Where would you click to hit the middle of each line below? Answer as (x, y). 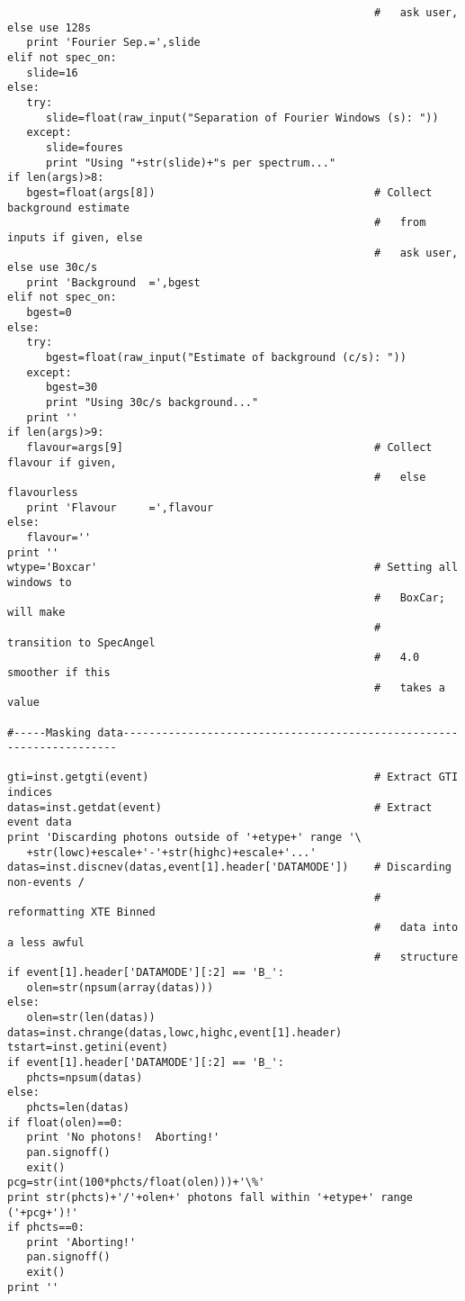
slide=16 (52, 72)
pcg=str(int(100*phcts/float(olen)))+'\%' (136, 1183)
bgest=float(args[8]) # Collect (229, 192)
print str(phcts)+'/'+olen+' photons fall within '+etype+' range (210, 1197)
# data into (416, 928)
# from (400, 223)
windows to (40, 582)
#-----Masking (49, 732)
